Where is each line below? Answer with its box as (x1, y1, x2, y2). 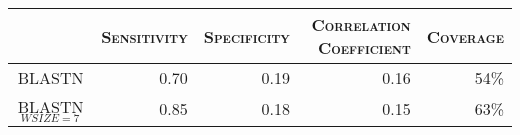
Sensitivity (101, 24, 188, 48)
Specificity (203, 24, 290, 48)
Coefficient (317, 36, 411, 59)
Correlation (311, 13, 411, 36)
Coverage (426, 24, 504, 48)
